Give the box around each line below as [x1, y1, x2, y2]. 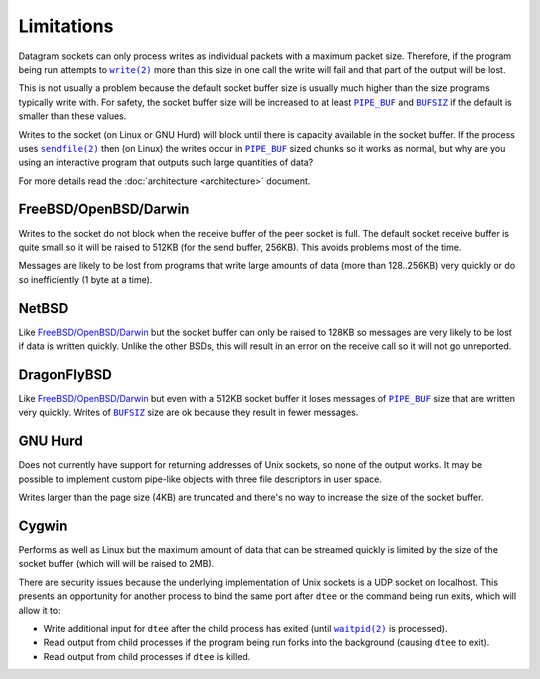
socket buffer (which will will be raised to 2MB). [18, 558, 215, 570]
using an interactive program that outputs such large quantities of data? [18, 156, 314, 169]
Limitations [18, 15, 114, 37]
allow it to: [18, 604, 61, 616]
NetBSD [18, 300, 69, 317]
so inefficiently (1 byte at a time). [18, 273, 153, 285]
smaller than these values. [18, 110, 127, 122]
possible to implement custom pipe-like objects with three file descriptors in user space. [18, 473, 382, 485]
